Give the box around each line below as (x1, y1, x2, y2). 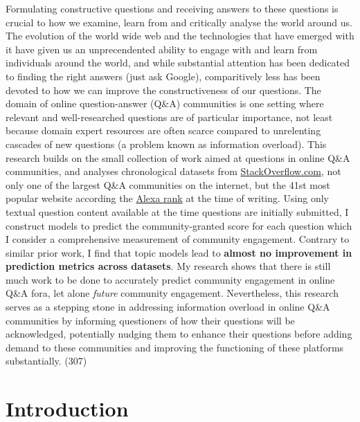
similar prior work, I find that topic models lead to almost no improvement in (6, 245, 352, 259)
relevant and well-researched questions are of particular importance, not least (6, 109, 333, 124)
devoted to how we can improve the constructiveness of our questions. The (6, 82, 321, 97)
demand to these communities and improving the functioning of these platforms (6, 340, 344, 354)
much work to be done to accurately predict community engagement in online (6, 272, 335, 286)
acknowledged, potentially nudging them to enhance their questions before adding (6, 327, 352, 341)
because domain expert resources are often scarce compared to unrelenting (6, 123, 321, 138)
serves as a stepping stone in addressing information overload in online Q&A (6, 300, 330, 314)
